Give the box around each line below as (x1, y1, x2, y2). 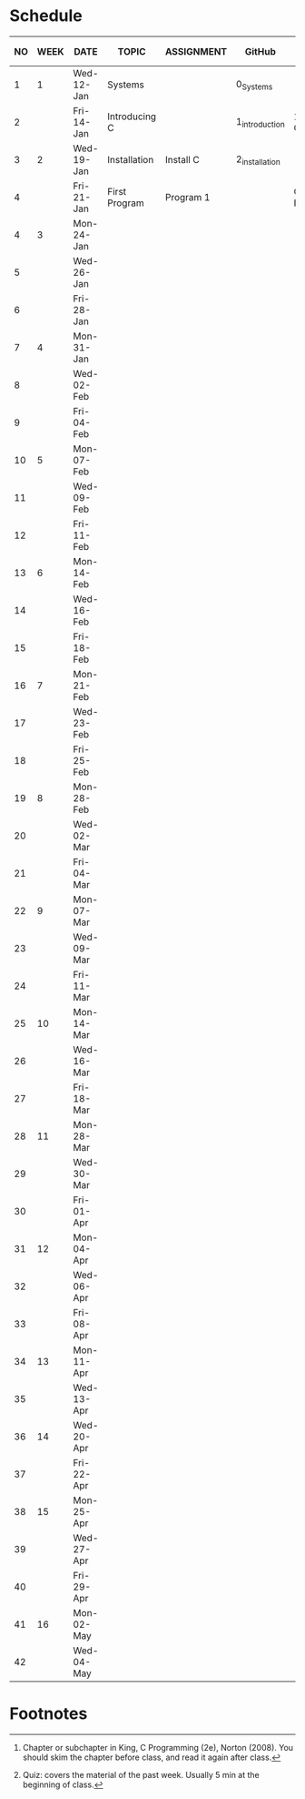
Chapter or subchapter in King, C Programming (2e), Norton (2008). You (22, 1743, 293, 1753)
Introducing (107, 110, 157, 123)
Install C (164, 154, 200, 167)
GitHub (244, 45, 277, 57)
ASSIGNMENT (164, 45, 228, 57)
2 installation (235, 152, 281, 167)
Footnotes (9, 1703, 88, 1724)
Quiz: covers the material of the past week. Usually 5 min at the (22, 1770, 261, 1781)
